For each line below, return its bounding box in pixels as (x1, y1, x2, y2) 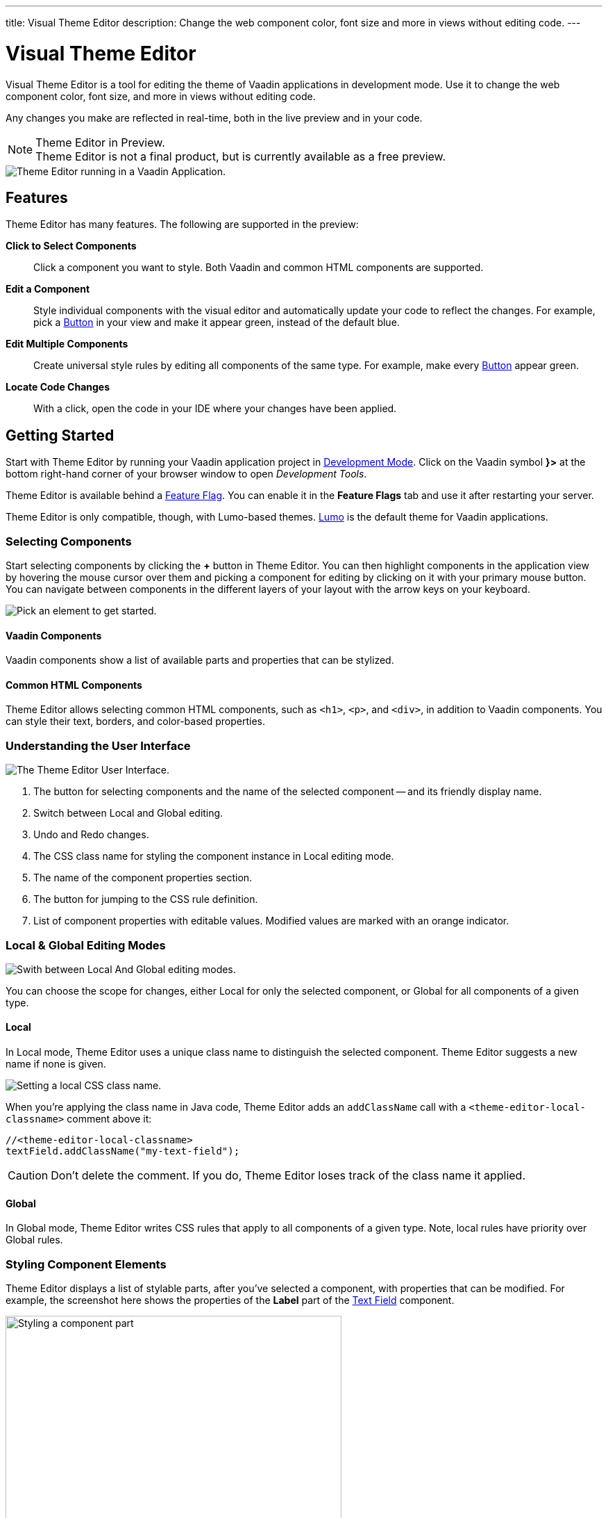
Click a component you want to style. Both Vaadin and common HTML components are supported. (33, 261, 484, 274)
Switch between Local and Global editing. (33, 807, 223, 819)
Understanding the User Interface (6, 738, 191, 753)
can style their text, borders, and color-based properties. (6, 715, 266, 728)
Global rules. (6, 1234, 63, 1246)
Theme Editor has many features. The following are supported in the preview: (6, 218, 359, 231)
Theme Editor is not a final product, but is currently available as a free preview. (35, 149, 446, 163)
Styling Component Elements (6, 1257, 167, 1271)
